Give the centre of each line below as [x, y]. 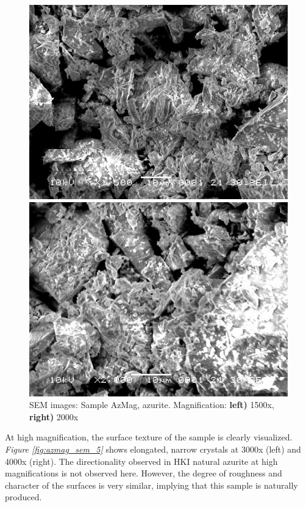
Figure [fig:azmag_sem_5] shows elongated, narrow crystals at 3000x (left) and [153, 449]
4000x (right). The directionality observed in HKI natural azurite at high [141, 461]
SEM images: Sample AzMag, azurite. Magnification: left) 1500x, [152, 405]
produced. [23, 497]
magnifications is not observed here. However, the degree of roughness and [144, 473]
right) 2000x [54, 416]
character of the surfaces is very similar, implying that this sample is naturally [151, 485]
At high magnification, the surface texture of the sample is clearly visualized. [149, 437]
